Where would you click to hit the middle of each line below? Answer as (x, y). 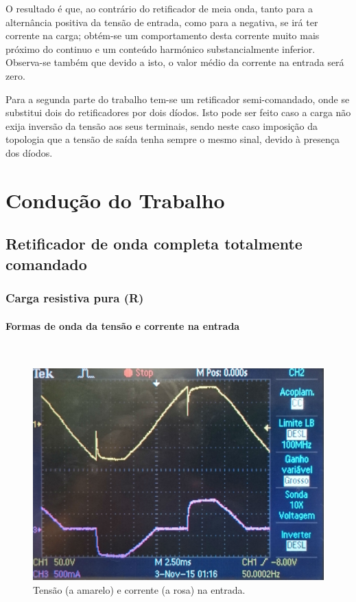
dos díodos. (29, 152)
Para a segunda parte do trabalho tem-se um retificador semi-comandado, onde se (178, 99)
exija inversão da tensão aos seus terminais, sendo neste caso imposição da (162, 125)
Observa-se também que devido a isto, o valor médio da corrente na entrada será (175, 62)
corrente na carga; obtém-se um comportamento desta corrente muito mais (163, 35)
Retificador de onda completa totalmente (154, 244)
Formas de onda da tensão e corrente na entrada (123, 325)
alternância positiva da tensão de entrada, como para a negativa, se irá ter (162, 22)
